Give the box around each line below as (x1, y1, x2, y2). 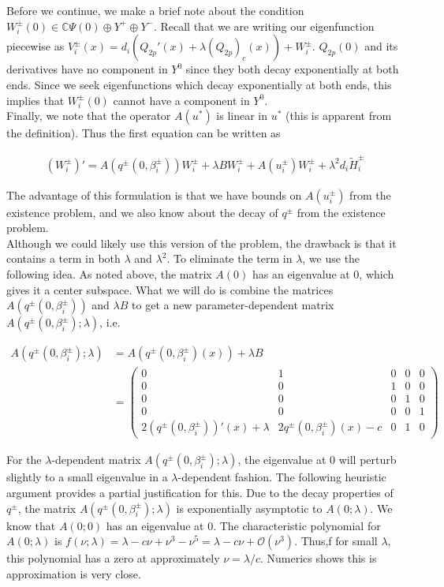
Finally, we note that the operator (6, 107, 171, 124)
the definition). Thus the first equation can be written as (6, 125, 281, 141)
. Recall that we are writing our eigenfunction (153, 17, 375, 34)
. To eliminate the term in (166, 250, 293, 267)
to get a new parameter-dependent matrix (132, 297, 334, 313)
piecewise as (6, 38, 65, 54)
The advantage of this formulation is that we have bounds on (6, 186, 302, 203)
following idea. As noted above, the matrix (6, 265, 212, 282)
